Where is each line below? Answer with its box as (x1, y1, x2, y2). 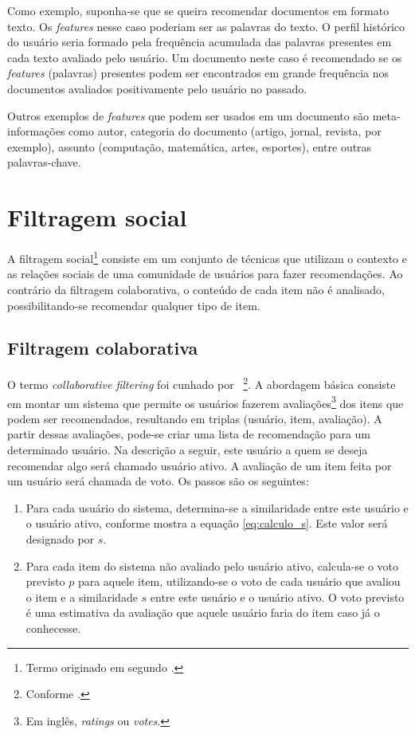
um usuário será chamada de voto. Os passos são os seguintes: (7, 473, 309, 489)
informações (7, 123, 65, 139)
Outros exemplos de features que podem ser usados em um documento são (7, 107, 369, 124)
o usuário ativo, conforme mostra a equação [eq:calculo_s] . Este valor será (25, 515, 388, 532)
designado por (25, 530, 95, 547)
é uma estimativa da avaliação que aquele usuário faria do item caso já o (25, 604, 380, 621)
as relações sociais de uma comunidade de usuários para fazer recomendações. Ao (7, 265, 403, 282)
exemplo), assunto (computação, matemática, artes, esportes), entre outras (7, 138, 372, 155)
